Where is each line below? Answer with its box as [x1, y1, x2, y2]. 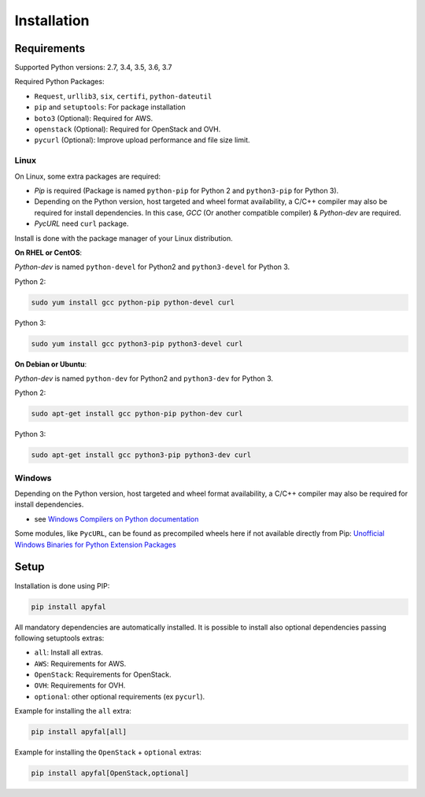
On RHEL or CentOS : [14, 248, 83, 257]
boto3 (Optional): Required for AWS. [34, 113, 153, 123]
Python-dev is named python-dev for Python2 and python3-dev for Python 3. [14, 374, 274, 383]
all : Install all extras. [34, 648, 104, 657]
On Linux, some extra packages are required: [14, 172, 161, 181]
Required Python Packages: [14, 77, 105, 87]
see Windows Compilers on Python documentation [34, 514, 199, 523]
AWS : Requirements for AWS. [34, 659, 127, 668]
